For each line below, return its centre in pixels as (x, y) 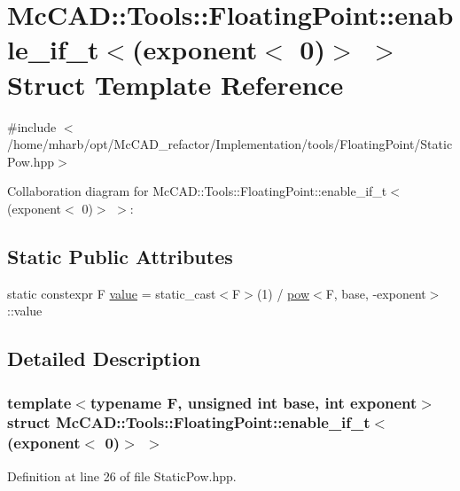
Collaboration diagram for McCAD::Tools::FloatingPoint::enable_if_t (197, 191)
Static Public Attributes (120, 256)
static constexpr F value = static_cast (112, 293)
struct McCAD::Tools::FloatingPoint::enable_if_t (189, 422)
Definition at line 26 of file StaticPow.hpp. (122, 475)
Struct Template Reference (175, 84)
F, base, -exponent (376, 293)
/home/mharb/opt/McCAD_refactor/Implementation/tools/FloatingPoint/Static (230, 144)
